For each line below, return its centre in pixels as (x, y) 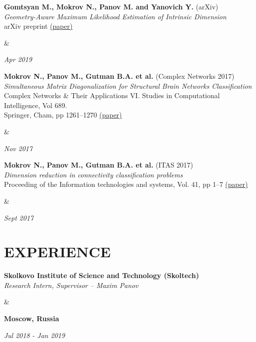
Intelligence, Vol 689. (36, 105)
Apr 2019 (18, 59)
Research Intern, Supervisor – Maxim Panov (71, 285)
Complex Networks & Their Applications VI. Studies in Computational (112, 95)
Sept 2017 (19, 217)
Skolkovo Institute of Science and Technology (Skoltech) (102, 275)
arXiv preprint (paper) (38, 26)
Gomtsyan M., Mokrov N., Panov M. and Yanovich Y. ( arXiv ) (111, 6)
